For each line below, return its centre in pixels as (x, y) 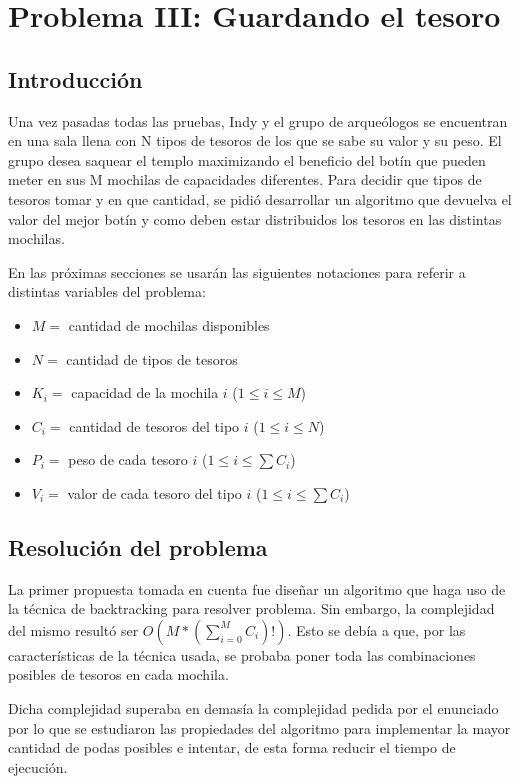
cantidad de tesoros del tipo (154, 425)
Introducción (75, 78)
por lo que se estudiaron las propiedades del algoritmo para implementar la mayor (259, 727)
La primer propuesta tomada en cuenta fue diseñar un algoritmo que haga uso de (257, 588)
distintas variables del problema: (107, 291)
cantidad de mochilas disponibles (169, 324)
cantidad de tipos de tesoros (152, 358)
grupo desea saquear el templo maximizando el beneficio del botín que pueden (247, 159)
